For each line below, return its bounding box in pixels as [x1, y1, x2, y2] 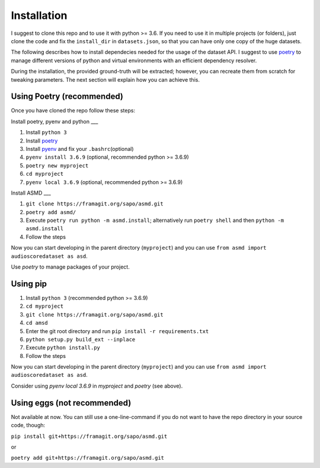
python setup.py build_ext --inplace [25, 336, 136, 343]
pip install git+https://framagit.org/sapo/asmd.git [11, 433, 168, 440]
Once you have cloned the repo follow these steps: [11, 107, 136, 114]
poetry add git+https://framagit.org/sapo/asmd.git [11, 454, 165, 461]
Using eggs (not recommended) [11, 398, 132, 408]
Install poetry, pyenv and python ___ [11, 118, 98, 125]
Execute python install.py [25, 344, 101, 351]
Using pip [11, 279, 47, 289]
